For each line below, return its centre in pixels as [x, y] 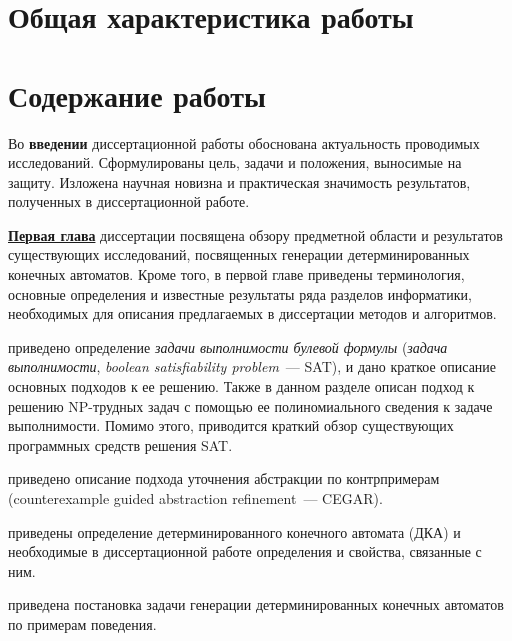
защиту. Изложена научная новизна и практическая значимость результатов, [239, 181]
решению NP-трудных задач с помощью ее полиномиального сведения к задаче [250, 405]
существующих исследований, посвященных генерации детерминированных [239, 254]
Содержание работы [137, 94]
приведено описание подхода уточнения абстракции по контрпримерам [224, 478]
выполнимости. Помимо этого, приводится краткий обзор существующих [231, 425]
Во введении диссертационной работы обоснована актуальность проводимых [244, 142]
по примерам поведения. [82, 623]
